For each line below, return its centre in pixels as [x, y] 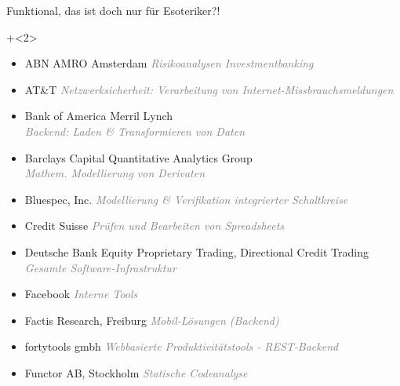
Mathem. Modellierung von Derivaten [115, 173]
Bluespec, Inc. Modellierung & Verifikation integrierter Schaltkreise [186, 199]
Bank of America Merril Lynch [99, 116]
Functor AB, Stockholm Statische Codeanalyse [136, 372]
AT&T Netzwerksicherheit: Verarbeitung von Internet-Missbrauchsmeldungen [209, 89]
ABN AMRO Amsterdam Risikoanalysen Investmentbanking [169, 63]
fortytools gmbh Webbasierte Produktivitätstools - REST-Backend [182, 346]
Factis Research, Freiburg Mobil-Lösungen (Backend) [152, 320]
